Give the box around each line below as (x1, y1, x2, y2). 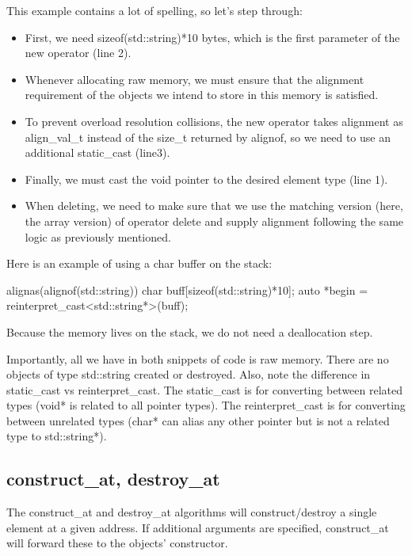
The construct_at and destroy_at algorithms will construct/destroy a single (6, 504, 377, 520)
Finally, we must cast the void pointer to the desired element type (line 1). (25, 170, 388, 187)
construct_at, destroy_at (6, 467, 220, 491)
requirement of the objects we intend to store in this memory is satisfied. (25, 86, 379, 103)
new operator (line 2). (25, 44, 132, 61)
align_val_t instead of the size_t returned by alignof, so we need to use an (25, 128, 391, 145)
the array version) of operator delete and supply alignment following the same (25, 212, 404, 229)
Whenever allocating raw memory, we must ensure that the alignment (25, 70, 364, 87)
